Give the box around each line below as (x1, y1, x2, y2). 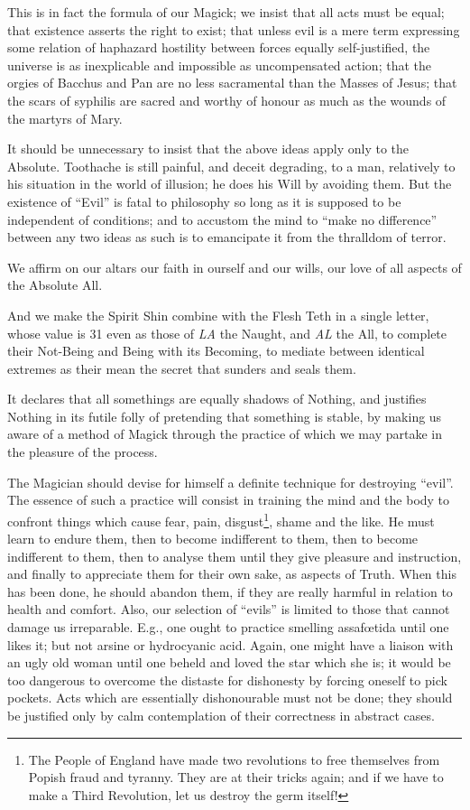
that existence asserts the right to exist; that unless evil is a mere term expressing (7, 20, 460, 39)
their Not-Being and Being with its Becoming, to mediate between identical (7, 341, 425, 360)
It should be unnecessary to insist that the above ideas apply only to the (7, 139, 410, 158)
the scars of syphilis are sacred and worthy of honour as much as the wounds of (7, 90, 447, 109)
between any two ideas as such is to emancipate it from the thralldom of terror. (7, 228, 447, 247)
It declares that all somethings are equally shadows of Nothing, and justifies (7, 389, 427, 408)
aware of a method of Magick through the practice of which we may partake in (7, 424, 442, 443)
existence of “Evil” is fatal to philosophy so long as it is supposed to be (7, 191, 401, 210)
